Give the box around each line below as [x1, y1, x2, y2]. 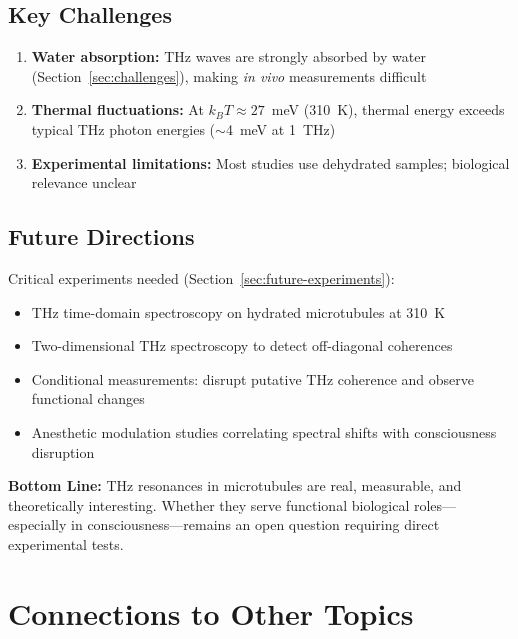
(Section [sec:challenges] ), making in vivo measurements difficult [31, 65, 427, 86]
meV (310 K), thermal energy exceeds [271, 99, 505, 120]
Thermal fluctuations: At [31, 99, 204, 120]
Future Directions [8, 221, 195, 252]
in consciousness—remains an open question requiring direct [71, 514, 440, 535]
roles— [413, 494, 457, 515]
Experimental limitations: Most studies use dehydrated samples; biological [31, 152, 510, 173]
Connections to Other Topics [8, 592, 414, 633]
